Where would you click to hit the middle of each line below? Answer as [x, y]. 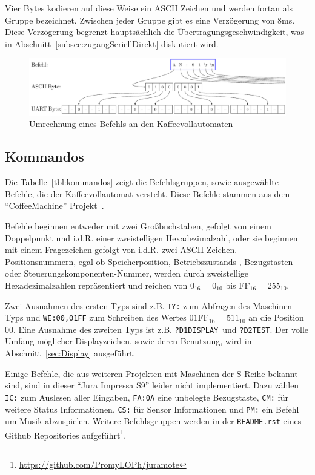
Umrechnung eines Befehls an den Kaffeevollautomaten [131, 124]
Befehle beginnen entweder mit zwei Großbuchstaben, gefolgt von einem [138, 225]
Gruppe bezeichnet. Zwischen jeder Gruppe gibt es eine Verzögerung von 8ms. [150, 20]
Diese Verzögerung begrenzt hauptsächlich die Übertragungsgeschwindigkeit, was [155, 32]
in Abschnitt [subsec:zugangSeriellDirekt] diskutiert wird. [112, 43]
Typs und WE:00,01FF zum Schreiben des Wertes [96, 317]
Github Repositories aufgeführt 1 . [66, 434]
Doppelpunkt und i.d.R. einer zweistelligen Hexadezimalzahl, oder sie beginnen [151, 237]
